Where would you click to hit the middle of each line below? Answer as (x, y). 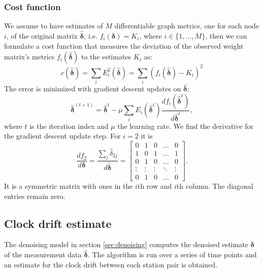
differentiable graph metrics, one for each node (187, 26)
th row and (155, 185)
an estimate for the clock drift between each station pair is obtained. (111, 264)
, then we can (226, 36)
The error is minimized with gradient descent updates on (93, 89)
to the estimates (106, 57)
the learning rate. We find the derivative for (186, 126)
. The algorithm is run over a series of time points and (172, 254)
